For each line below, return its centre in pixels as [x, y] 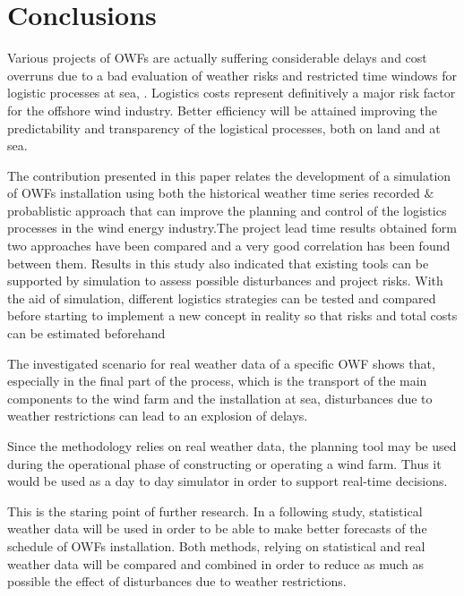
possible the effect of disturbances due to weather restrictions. [177, 581]
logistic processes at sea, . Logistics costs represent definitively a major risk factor [232, 93]
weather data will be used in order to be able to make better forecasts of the [217, 528]
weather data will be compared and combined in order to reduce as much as [216, 563]
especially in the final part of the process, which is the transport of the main [217, 381]
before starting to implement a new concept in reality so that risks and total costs [232, 315]
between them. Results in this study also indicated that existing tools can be [218, 263]
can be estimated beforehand [86, 333]
